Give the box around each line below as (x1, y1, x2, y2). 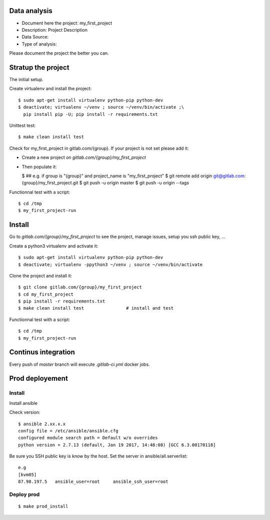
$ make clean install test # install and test (18, 306, 174, 311)
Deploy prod (9, 491, 40, 498)
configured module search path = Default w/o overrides (18, 435, 158, 441)
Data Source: (21, 34, 49, 40)
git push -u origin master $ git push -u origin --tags (83, 180, 189, 186)
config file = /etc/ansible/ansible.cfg (18, 428, 118, 433)
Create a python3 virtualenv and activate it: (9, 243, 98, 249)
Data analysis (9, 7, 52, 15)
